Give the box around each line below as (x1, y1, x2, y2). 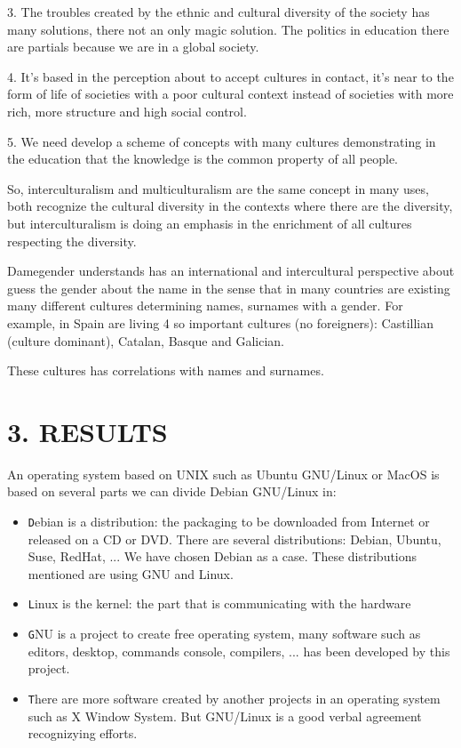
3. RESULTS (7, 413, 168, 449)
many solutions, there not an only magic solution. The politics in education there (7, 20, 449, 38)
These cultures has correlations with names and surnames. (7, 361, 324, 380)
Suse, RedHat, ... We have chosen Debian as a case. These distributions (28, 547, 417, 566)
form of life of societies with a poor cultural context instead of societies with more (7, 84, 454, 103)
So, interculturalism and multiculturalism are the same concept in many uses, (7, 179, 429, 197)
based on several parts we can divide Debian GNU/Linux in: (7, 482, 337, 501)
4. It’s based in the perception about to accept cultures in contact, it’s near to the (7, 67, 454, 85)
